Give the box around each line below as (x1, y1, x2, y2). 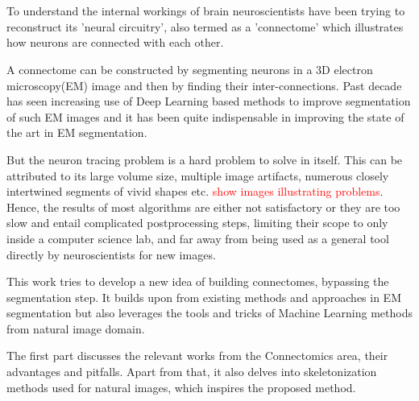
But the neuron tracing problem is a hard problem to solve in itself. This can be (6, 151, 403, 167)
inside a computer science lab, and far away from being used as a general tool (6, 229, 389, 246)
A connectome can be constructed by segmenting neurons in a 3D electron (6, 60, 373, 77)
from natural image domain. (6, 320, 145, 337)
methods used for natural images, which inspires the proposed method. (6, 378, 356, 395)
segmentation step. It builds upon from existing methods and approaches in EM (6, 288, 401, 305)
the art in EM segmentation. (6, 124, 147, 141)
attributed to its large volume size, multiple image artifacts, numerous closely (6, 167, 389, 184)
